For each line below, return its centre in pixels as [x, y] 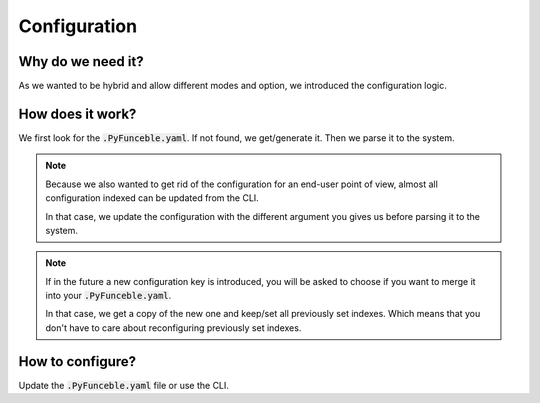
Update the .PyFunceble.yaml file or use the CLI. [124, 385]
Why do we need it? [81, 61]
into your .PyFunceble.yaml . [108, 296]
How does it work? [77, 113]
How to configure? [77, 361]
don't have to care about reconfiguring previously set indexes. [173, 327]
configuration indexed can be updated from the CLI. [152, 198]
